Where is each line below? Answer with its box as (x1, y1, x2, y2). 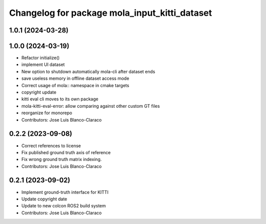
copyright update (21, 89, 57, 96)
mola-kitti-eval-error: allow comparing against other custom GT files (21, 103, 160, 109)
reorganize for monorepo (21, 110, 72, 116)
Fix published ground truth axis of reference (21, 149, 111, 155)
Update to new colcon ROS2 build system (21, 203, 106, 209)
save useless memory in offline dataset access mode (21, 75, 130, 81)
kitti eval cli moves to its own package (21, 96, 99, 102)
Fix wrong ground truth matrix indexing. (21, 157, 102, 162)
